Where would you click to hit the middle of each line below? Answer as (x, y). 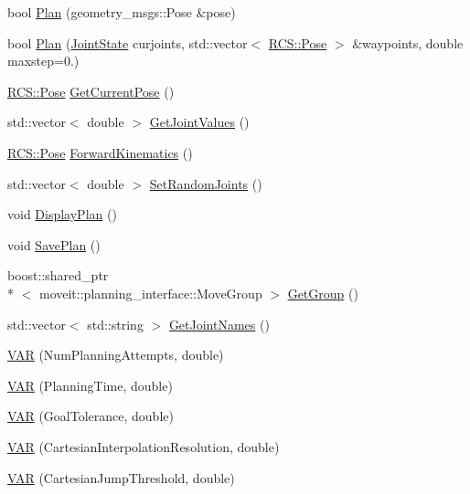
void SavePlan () (54, 244)
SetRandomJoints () (206, 183)
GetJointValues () (199, 122)
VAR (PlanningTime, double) (90, 385)
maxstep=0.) (43, 61)
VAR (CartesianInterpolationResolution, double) (144, 446)
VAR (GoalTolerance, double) (91, 416)
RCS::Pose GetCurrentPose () (91, 91)
